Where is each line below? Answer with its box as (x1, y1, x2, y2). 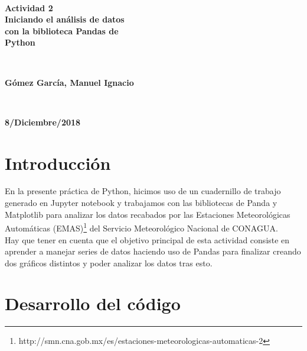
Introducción (5, 150, 111, 175)
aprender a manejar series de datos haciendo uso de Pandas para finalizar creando (5, 245, 301, 257)
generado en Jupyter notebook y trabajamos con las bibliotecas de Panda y (5, 197, 277, 209)
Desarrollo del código (5, 291, 181, 315)
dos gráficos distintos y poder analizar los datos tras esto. (5, 256, 213, 269)
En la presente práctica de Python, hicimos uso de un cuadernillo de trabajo (5, 185, 281, 197)
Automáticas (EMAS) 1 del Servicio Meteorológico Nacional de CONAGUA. (5, 220, 278, 234)
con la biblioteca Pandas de (5, 24, 119, 37)
